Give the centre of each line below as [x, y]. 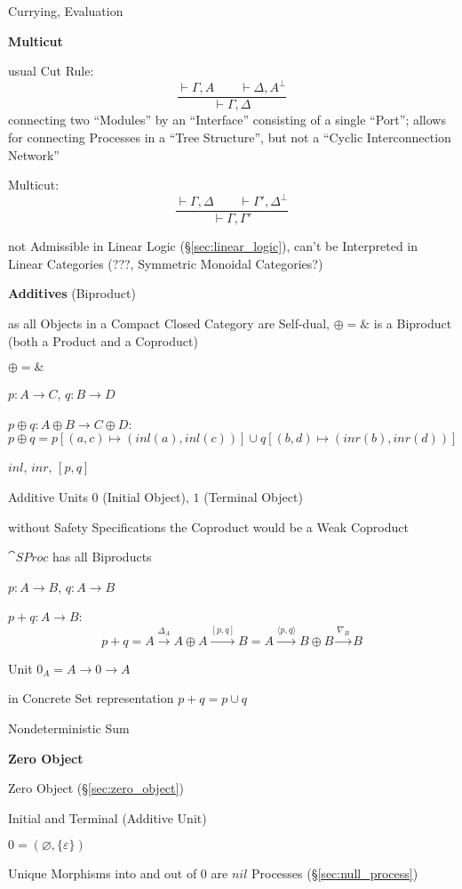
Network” [34, 154]
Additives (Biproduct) [72, 293]
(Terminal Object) [253, 497]
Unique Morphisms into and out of [103, 873]
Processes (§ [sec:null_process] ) [335, 873]
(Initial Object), [146, 497]
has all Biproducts [102, 557]
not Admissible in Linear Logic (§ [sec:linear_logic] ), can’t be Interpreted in [213, 246]
